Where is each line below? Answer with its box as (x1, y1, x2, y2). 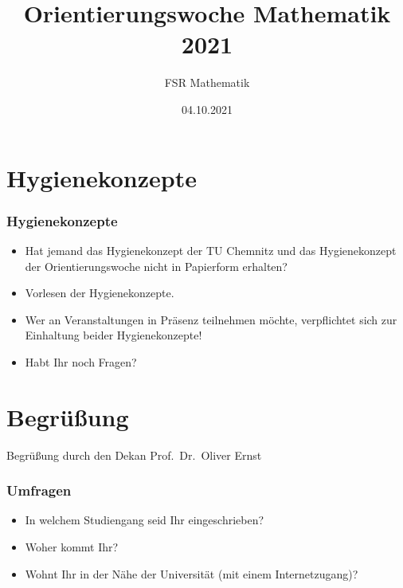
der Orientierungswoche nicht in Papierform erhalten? (25, 257, 288, 274)
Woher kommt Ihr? (25, 539, 119, 555)
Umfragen (6, 480, 72, 500)
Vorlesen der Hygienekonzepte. (25, 284, 174, 301)
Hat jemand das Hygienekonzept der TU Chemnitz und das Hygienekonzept (25, 241, 397, 258)
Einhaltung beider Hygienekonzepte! (25, 327, 202, 343)
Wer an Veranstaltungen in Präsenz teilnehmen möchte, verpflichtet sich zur (25, 311, 397, 327)
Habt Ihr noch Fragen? (25, 353, 137, 370)
